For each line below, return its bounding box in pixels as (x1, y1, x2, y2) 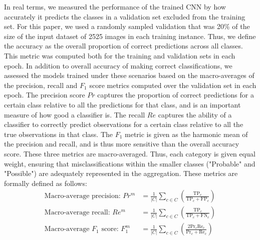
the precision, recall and (4, 79, 78, 90)
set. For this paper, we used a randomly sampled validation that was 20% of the (4, 21, 250, 31)
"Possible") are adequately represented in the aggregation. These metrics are (4, 168, 238, 178)
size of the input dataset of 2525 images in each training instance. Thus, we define (4, 30, 256, 41)
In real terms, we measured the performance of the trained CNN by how (4, 1, 226, 11)
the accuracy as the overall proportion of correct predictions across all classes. (4, 40, 243, 51)
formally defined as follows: (4, 177, 87, 188)
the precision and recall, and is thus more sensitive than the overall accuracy (4, 138, 239, 149)
